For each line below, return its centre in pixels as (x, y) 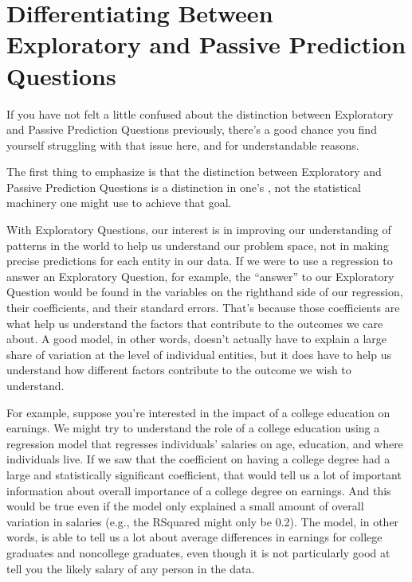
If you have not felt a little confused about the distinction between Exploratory (200, 113)
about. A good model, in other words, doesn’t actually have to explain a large (197, 339)
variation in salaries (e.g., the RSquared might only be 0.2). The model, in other (203, 521)
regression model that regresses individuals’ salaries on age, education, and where (205, 443)
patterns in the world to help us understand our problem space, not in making (198, 245)
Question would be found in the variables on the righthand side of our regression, (205, 292)
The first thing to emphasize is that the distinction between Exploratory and (194, 172)
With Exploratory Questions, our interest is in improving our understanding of (199, 230)
